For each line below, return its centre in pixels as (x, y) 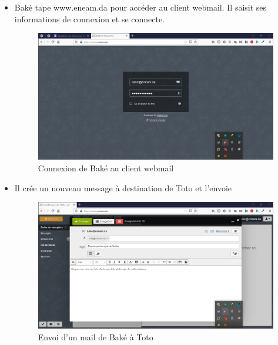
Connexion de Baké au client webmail (106, 168)
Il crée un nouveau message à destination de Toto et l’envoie (123, 187)
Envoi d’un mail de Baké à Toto (96, 336)
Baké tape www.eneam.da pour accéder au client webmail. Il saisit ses (140, 7)
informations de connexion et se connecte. (90, 18)
